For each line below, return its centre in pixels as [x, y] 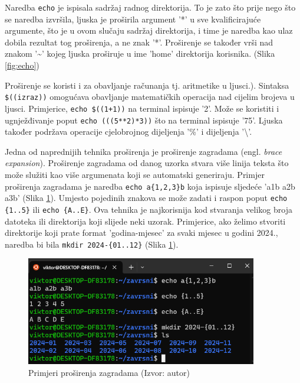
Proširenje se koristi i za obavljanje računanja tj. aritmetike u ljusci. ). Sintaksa [147, 85]
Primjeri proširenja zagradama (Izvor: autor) [109, 372]
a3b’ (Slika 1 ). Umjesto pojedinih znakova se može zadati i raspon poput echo [146, 198]
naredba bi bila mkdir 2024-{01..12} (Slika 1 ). [92, 244]
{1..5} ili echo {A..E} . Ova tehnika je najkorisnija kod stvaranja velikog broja [149, 209]
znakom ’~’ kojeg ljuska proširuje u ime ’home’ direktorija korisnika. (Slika [140, 53]
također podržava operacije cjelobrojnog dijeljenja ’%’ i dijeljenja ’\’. [128, 132]
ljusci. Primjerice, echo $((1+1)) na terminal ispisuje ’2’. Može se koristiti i [142, 108]
